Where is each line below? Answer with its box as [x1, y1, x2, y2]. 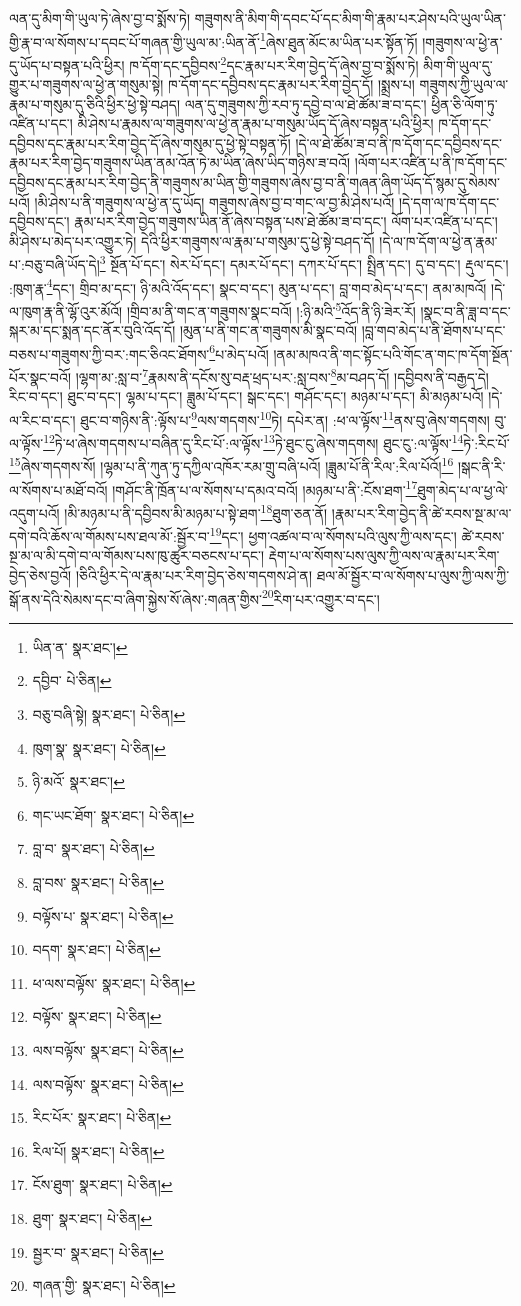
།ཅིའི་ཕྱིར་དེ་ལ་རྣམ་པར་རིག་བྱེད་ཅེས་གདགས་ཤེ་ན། [75, 564, 313, 585]
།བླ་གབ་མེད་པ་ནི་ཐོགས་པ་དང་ [361, 320, 506, 341]
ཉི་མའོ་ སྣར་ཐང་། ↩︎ [32, 771, 125, 792]
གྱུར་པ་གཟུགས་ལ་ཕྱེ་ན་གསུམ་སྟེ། [9, 74, 164, 95]
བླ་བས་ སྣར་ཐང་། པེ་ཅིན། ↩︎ [32, 871, 165, 892]
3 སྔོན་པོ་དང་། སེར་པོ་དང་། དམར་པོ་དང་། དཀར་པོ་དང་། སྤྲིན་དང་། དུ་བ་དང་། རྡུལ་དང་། [99, 251, 509, 275]
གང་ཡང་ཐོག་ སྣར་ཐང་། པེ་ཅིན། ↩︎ [32, 804, 195, 825]
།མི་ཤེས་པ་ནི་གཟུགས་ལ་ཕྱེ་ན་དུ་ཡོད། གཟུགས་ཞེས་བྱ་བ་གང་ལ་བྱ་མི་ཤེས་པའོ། [34, 191, 395, 212]
